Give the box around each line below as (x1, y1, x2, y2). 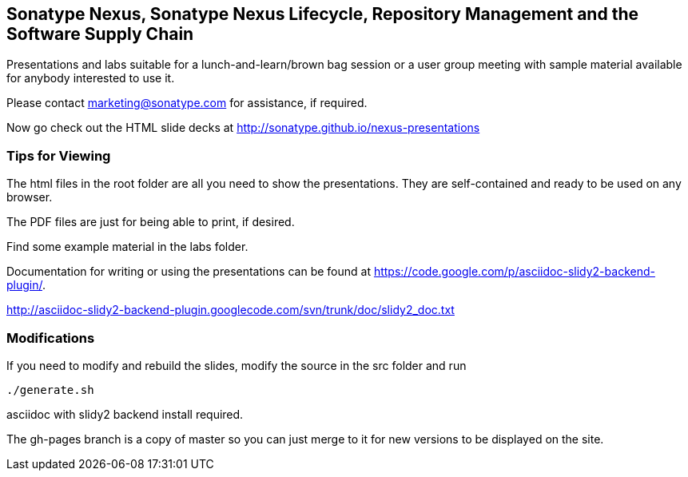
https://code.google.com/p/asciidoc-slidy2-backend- (373, 264, 655, 279)
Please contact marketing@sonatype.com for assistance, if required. (6, 96, 368, 110)
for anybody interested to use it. (6, 71, 175, 85)
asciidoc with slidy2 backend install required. (6, 407, 244, 421)
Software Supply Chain (6, 24, 194, 44)
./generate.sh (6, 383, 94, 396)
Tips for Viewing (6, 147, 111, 164)
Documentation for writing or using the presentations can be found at (6, 264, 371, 279)
